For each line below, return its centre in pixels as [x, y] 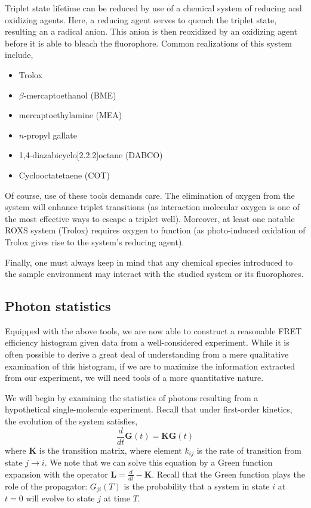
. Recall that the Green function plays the [228, 474]
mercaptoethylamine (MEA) [70, 115]
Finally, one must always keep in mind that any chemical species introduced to [149, 262]
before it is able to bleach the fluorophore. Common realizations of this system [148, 43]
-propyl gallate [50, 135]
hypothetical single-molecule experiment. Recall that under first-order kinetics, [149, 409]
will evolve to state [60, 498]
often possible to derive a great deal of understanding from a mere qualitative [147, 354]
